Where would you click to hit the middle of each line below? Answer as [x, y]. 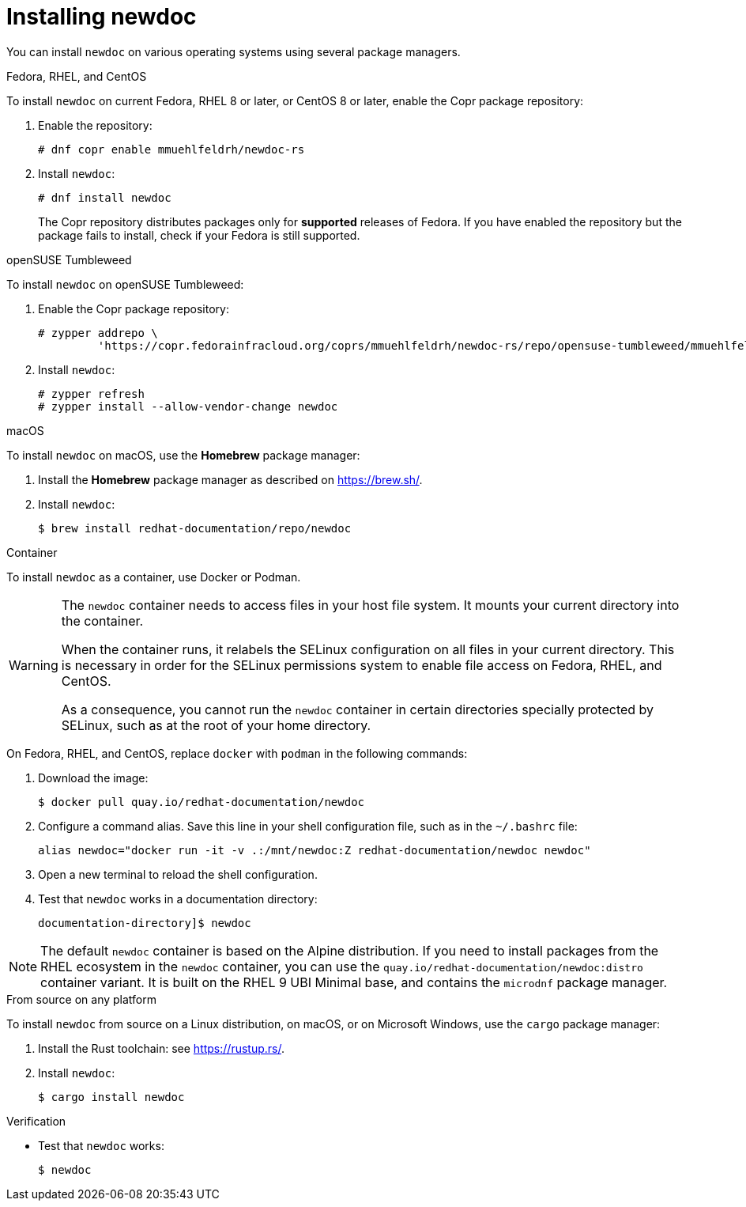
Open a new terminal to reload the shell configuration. [178, 874]
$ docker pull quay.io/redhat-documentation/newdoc [202, 802]
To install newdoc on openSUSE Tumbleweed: [125, 284]
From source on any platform [82, 999]
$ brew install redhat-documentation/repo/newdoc [195, 528]
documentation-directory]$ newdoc [145, 923]
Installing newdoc [102, 17]
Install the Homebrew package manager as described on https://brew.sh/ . [230, 479]
